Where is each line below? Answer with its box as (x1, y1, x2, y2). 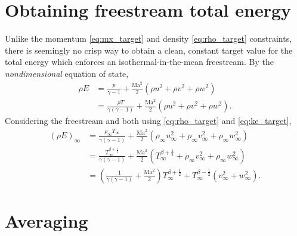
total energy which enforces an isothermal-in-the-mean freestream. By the (5, 55, 274, 68)
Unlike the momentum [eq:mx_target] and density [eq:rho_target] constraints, (5, 32, 292, 45)
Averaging (5, 209, 88, 233)
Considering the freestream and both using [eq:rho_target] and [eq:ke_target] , (5, 114, 292, 127)
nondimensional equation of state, (5, 67, 129, 79)
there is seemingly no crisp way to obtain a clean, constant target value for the (5, 44, 293, 56)
